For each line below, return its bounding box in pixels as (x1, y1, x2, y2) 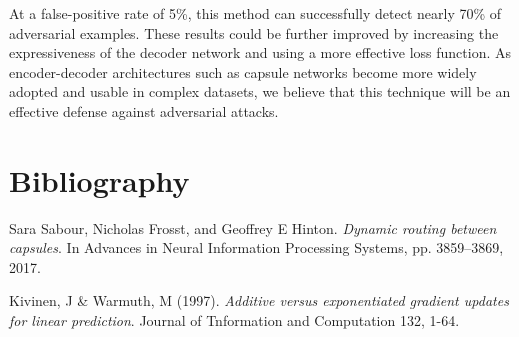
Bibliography (9, 159, 190, 200)
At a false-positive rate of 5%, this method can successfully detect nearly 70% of (9, 3, 502, 23)
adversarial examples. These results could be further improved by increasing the (9, 22, 499, 43)
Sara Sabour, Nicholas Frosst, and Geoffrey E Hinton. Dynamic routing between (9, 217, 497, 238)
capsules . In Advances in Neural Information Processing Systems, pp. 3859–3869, (9, 237, 504, 258)
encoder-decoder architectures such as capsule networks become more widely (9, 61, 477, 82)
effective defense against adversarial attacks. (9, 100, 279, 121)
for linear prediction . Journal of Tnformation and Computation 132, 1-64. (9, 310, 460, 331)
